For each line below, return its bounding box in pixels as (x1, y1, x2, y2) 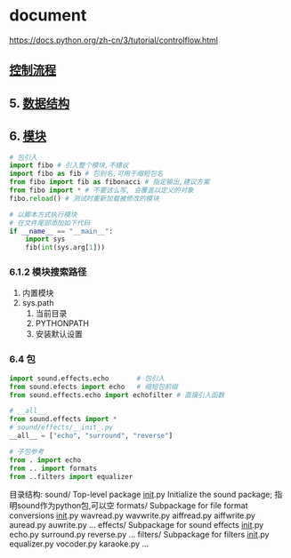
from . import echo (9, 455, 82, 465)
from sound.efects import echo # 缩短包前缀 (9, 382, 178, 391)
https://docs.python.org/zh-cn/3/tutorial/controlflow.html (9, 35, 218, 45)
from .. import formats (9, 464, 98, 473)
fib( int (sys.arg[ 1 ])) (25, 243, 105, 252)
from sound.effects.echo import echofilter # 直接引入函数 (9, 390, 225, 400)
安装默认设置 (35, 329, 83, 339)
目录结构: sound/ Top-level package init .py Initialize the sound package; (9, 490, 273, 500)
